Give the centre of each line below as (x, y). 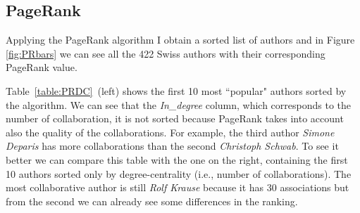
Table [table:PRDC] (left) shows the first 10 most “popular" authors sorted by (176, 90)
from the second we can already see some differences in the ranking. (152, 201)
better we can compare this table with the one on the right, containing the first (177, 159)
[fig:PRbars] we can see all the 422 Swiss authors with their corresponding (166, 53)
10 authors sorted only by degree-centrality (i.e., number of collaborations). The (179, 173)
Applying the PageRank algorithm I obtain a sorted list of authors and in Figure (180, 40)
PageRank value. (42, 67)
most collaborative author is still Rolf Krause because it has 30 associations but (178, 187)
